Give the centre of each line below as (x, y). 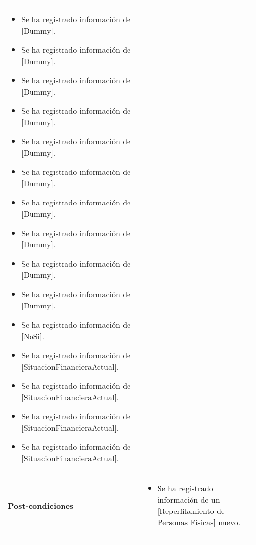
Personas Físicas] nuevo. (199, 522)
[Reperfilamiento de (191, 511)
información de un (189, 499)
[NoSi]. (33, 336)
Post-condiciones (41, 505)
